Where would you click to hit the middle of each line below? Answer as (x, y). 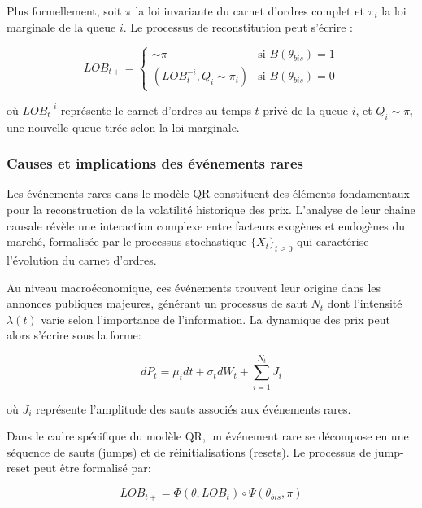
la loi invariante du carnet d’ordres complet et (250, 11)
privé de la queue (305, 109)
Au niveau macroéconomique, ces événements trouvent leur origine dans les (194, 287)
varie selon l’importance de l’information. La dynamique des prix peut (215, 319)
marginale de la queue (61, 26)
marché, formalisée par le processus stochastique (127, 241)
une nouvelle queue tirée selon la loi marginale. (123, 127)
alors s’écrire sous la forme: (74, 335)
